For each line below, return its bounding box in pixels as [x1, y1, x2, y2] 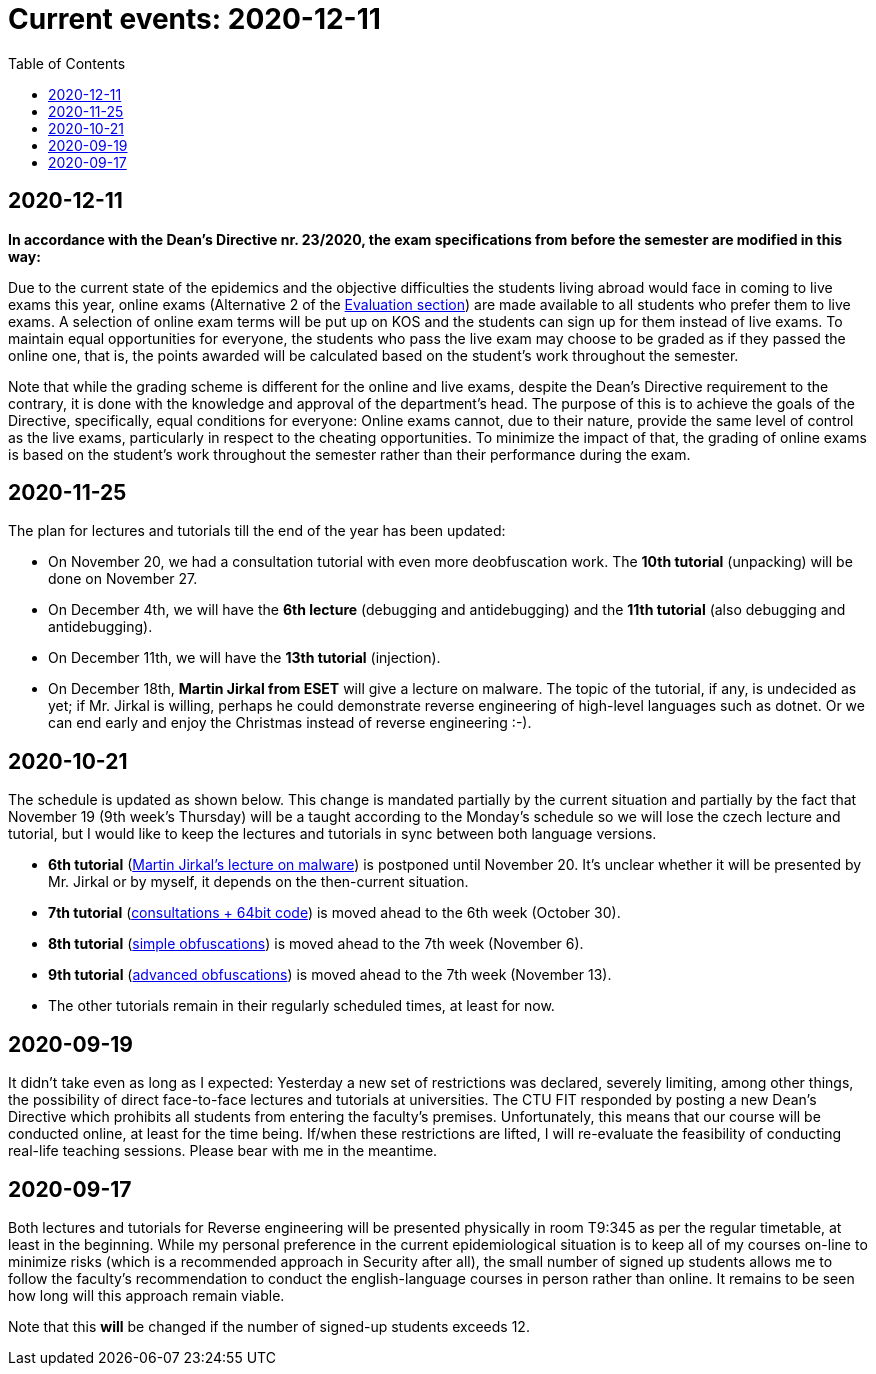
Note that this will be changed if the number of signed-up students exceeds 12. [8, 1317, 530, 1335]
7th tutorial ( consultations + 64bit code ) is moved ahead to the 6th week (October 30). [48, 904, 621, 922]
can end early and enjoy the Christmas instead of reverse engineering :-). [48, 714, 532, 732]
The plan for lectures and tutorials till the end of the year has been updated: [8, 522, 506, 540]
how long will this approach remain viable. [8, 1286, 285, 1304]
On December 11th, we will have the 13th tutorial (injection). [48, 649, 441, 667]
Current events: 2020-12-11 [8, 2, 381, 36]
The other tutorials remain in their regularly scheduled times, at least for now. [48, 997, 555, 1015]
